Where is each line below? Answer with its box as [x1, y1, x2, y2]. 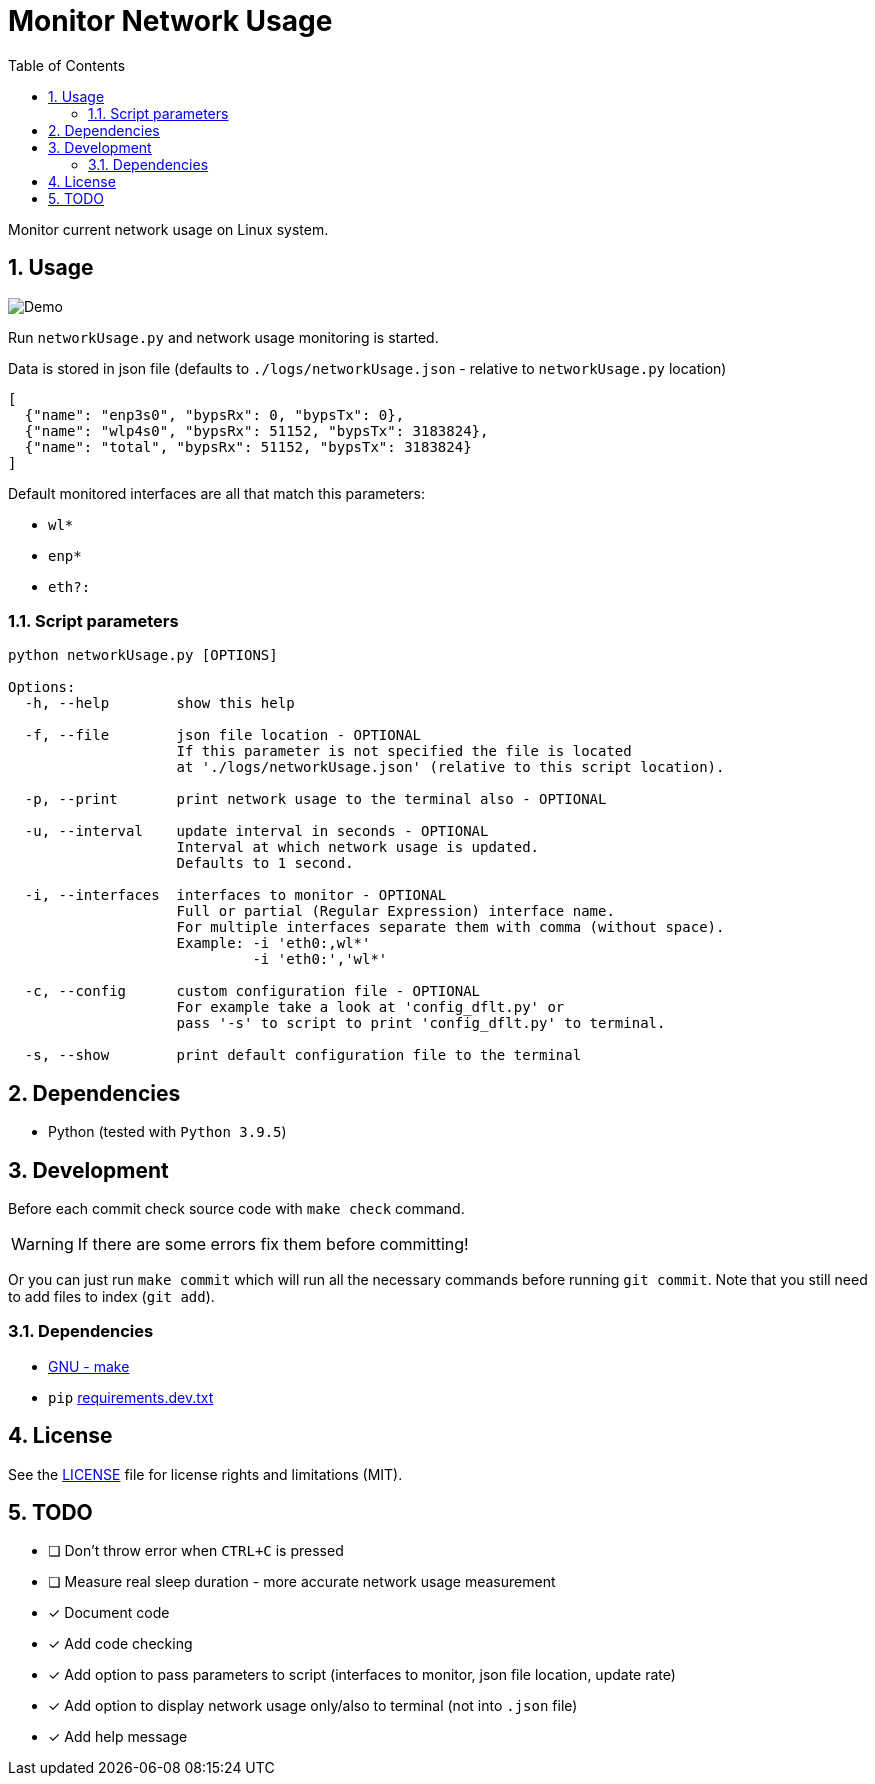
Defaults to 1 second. [176, 855, 354, 872]
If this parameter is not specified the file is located [176, 743, 632, 760]
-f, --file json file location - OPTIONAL [24, 727, 422, 744]
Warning [11, 1234, 74, 1255]
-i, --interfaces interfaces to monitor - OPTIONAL [24, 887, 447, 904]
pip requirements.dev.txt [48, 1388, 214, 1406]
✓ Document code [48, 1604, 170, 1622]
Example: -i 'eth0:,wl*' [176, 935, 371, 952]
